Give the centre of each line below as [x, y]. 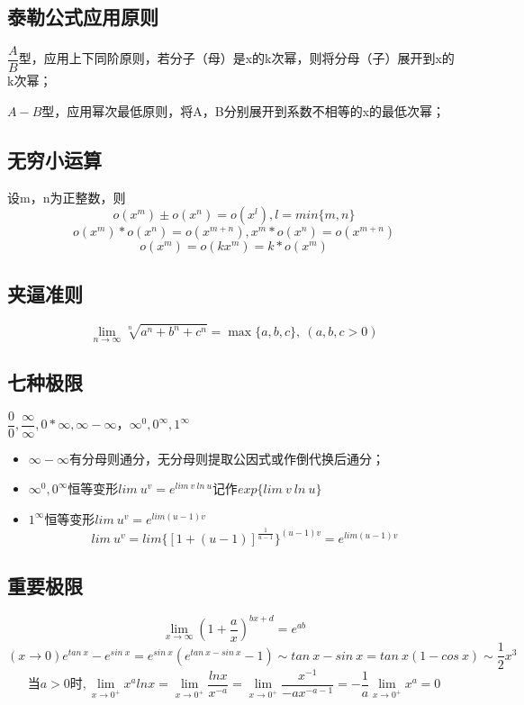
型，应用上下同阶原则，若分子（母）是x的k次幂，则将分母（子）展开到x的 [236, 58]
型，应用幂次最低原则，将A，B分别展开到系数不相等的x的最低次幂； [244, 110]
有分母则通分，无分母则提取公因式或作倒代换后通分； [226, 458]
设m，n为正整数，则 [67, 197]
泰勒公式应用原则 [83, 17]
